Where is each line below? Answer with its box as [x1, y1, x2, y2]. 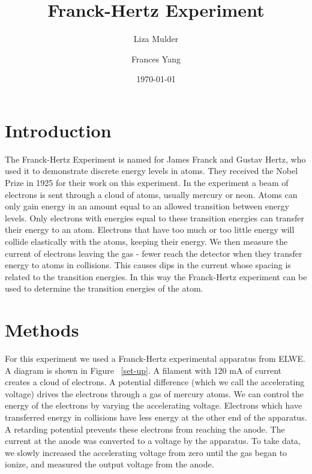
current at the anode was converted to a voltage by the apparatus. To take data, [5, 434, 301, 447]
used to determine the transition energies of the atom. [5, 282, 203, 295]
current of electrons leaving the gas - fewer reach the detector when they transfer [5, 247, 302, 259]
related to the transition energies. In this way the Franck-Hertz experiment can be [5, 270, 307, 283]
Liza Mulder [133, 32, 179, 45]
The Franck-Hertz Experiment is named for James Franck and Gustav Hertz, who [5, 152, 306, 165]
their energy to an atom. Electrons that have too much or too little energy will [5, 223, 295, 236]
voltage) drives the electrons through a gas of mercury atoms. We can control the [5, 387, 304, 400]
